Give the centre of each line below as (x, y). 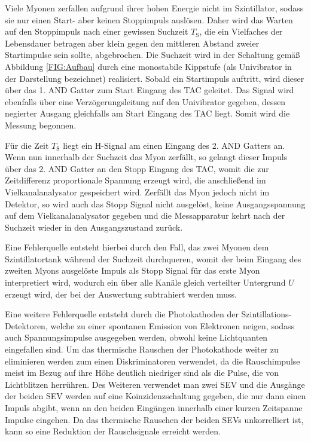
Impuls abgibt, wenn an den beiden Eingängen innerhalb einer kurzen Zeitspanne (154, 408)
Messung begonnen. (41, 125)
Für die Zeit (27, 145)
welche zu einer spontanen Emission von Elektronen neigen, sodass (173, 325)
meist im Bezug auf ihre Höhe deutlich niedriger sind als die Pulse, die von (142, 373)
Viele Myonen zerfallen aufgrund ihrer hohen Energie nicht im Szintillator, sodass (154, 8)
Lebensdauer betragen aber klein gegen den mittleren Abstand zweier (132, 43)
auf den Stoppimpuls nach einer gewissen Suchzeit (97, 31)
